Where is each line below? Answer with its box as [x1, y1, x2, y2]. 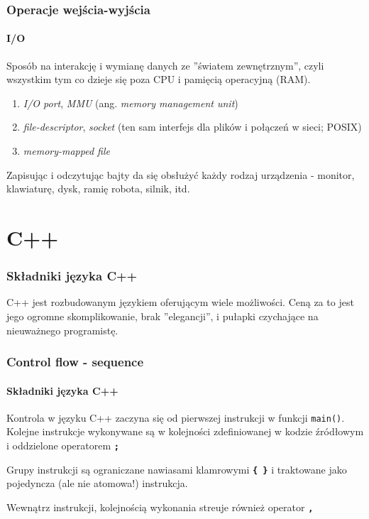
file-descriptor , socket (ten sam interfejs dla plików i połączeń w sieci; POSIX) [23, 119, 362, 134]
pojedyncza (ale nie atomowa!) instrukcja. [6, 476, 188, 491]
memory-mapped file [23, 143, 111, 158]
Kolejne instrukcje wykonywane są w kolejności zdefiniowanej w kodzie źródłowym [6, 424, 364, 439]
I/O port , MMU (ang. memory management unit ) [23, 95, 238, 110]
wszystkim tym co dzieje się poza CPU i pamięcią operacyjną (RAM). [6, 72, 311, 87]
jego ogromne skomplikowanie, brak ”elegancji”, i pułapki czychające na [6, 308, 319, 323]
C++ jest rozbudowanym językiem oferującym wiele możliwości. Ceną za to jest [6, 295, 354, 310]
